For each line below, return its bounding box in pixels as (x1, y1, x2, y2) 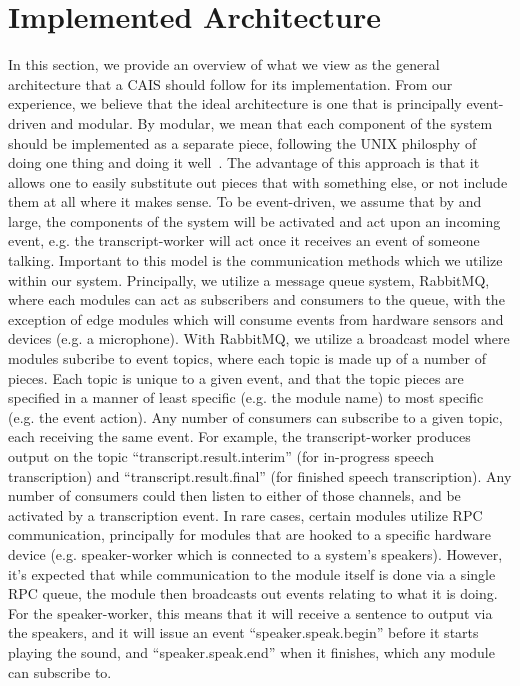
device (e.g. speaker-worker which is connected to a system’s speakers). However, (8, 543, 503, 564)
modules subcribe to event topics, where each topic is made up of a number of (8, 348, 486, 369)
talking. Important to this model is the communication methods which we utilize (8, 250, 503, 271)
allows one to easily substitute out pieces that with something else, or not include (8, 171, 508, 192)
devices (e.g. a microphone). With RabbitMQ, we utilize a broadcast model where (8, 328, 510, 349)
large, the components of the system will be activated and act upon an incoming (8, 210, 501, 231)
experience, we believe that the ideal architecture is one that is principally (8, 93, 462, 114)
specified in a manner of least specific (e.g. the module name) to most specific (8, 387, 484, 408)
